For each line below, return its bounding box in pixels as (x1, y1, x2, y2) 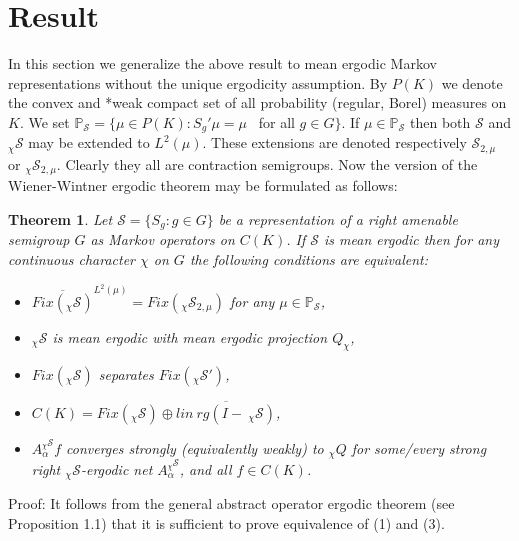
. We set (19, 111, 70, 132)
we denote (441, 72, 503, 93)
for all (258, 111, 295, 132)
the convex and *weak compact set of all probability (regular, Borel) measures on (8, 92, 507, 113)
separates (98, 363, 154, 384)
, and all (179, 458, 232, 479)
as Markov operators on (90, 229, 235, 250)
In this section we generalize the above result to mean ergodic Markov (8, 53, 437, 74)
